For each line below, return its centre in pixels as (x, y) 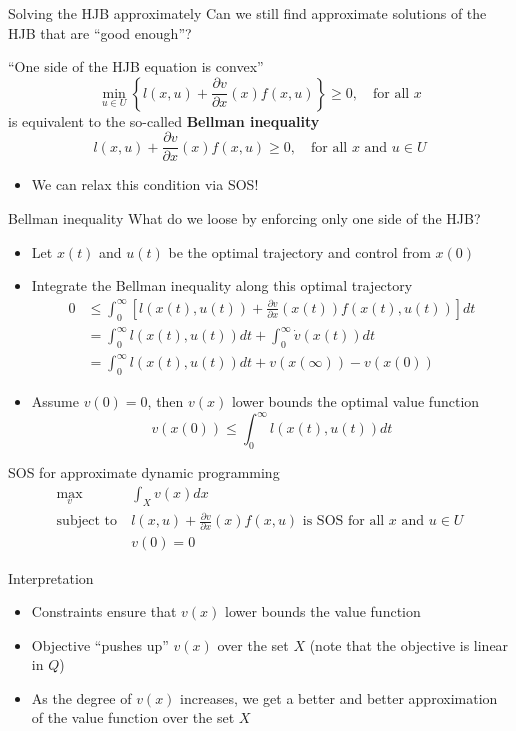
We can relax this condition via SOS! (145, 184)
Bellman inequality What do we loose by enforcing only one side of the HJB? (244, 218)
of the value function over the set (133, 717)
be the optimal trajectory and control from (299, 251)
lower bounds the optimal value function (355, 401)
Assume (55, 401)
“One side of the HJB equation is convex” (136, 66)
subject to (86, 521)
